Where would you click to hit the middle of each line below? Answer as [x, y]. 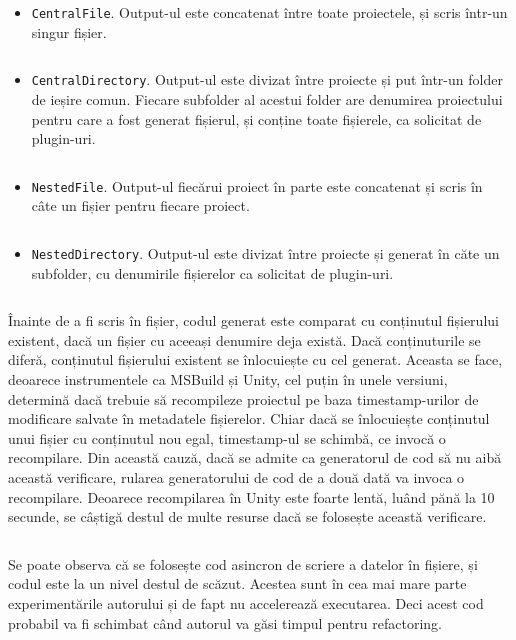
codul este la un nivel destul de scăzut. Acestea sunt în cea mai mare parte [237, 583]
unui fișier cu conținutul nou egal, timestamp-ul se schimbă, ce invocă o [227, 437]
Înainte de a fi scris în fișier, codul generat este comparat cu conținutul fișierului [253, 320]
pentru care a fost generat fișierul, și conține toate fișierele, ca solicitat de [256, 118]
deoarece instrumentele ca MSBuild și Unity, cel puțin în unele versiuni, [228, 378]
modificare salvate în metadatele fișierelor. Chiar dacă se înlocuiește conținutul [249, 418]
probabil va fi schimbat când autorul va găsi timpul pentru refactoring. [225, 622]
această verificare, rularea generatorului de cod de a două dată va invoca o [236, 476]
